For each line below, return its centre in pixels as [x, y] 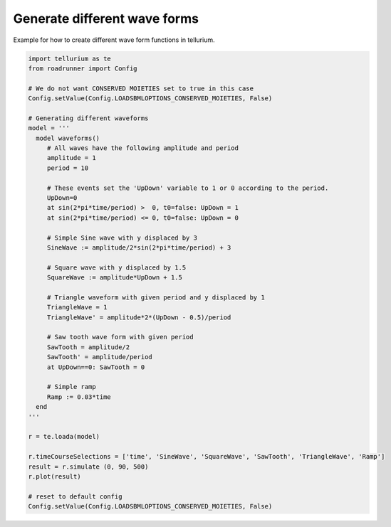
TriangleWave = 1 [77, 307]
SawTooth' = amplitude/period [99, 357]
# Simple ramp [71, 387]
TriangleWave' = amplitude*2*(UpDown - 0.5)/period [139, 317]
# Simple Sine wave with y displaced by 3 [122, 238]
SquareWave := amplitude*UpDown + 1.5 [115, 278]
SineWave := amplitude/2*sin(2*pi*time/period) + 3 [139, 247]
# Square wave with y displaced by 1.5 [116, 267]
